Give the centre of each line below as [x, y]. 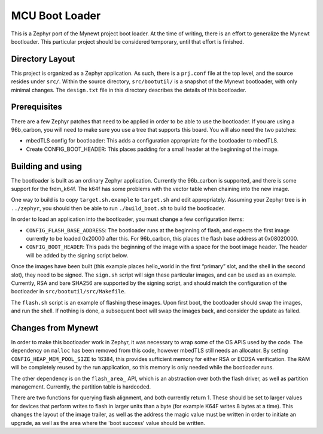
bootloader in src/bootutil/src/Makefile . [68, 292]
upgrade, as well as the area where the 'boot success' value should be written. [108, 423]
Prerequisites [36, 107]
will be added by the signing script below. [77, 255]
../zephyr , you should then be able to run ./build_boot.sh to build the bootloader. [118, 208]
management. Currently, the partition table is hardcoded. [81, 387]
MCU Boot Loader [56, 16]
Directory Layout [43, 59]
